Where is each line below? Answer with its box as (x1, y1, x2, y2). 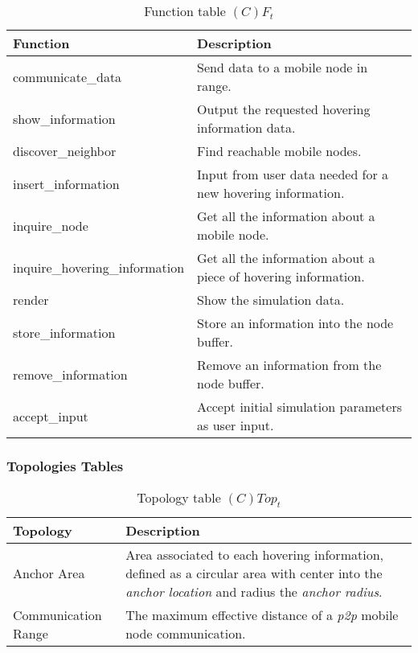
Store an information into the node (197, 314, 394, 332)
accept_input (13, 406, 88, 425)
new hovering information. (197, 183, 345, 202)
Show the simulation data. (197, 290, 345, 309)
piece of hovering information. (197, 267, 365, 285)
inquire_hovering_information (13, 257, 185, 277)
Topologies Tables (6, 455, 124, 475)
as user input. (197, 416, 274, 434)
